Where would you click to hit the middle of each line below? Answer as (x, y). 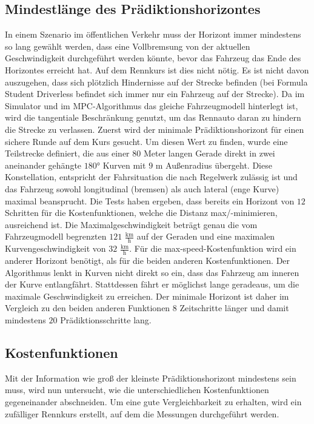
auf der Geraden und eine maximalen (206, 236)
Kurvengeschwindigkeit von (55, 248)
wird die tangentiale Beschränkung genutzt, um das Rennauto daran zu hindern (153, 117)
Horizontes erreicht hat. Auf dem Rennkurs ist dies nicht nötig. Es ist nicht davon (157, 69)
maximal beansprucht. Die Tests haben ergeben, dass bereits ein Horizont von (150, 200)
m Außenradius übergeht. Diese (214, 165)
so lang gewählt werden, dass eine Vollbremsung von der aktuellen (128, 46)
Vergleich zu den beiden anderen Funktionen (88, 308)
